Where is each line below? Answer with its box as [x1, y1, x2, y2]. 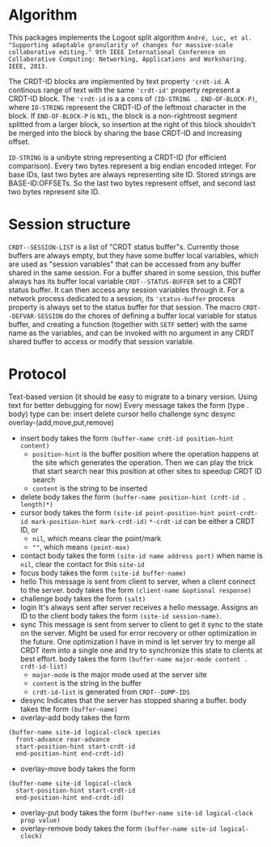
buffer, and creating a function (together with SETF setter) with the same [8, 319, 248, 329]
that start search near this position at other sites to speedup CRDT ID [32, 466, 262, 475]
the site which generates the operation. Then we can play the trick [32, 458, 253, 467]
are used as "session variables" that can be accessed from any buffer [8, 259, 241, 269]
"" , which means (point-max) [32, 542, 131, 551]
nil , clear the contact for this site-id [19, 559, 145, 568]
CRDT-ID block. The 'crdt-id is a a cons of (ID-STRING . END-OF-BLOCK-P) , [8, 93, 258, 103]
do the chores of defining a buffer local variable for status [64, 310, 257, 321]
